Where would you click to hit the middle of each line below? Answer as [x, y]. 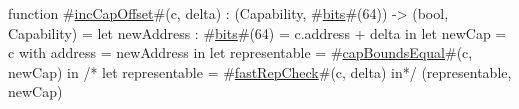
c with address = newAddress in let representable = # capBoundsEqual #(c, [240, 52]
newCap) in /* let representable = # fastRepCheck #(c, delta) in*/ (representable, [260, 71]
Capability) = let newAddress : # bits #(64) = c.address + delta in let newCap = [257, 32]
